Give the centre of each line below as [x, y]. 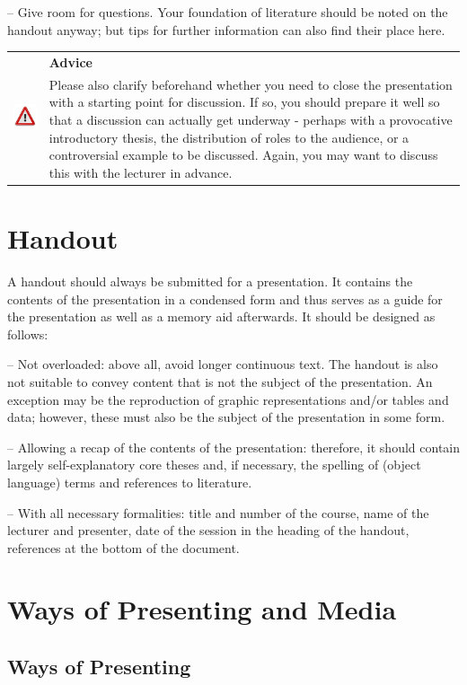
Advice [70, 61]
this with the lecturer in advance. [141, 172]
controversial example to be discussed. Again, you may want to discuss [243, 155]
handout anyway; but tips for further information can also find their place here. [226, 29]
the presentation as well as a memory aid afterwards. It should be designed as [221, 316]
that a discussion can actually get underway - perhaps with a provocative [251, 119]
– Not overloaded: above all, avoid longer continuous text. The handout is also [223, 364]
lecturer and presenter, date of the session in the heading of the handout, [208, 530]
